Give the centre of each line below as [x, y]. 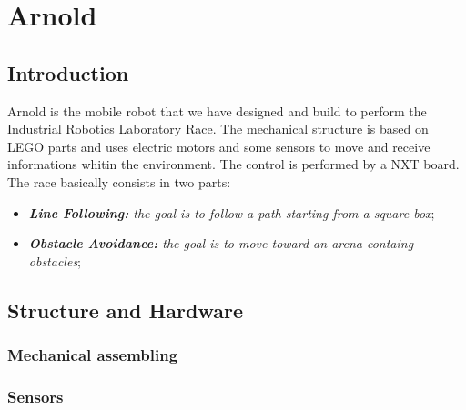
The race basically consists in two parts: [119, 181]
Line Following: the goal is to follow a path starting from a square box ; [232, 212]
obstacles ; [55, 260]
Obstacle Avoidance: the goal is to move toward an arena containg [221, 243]
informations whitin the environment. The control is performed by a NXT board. [233, 164]
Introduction [68, 72]
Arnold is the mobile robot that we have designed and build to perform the [217, 110]
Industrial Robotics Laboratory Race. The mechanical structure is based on [218, 129]
